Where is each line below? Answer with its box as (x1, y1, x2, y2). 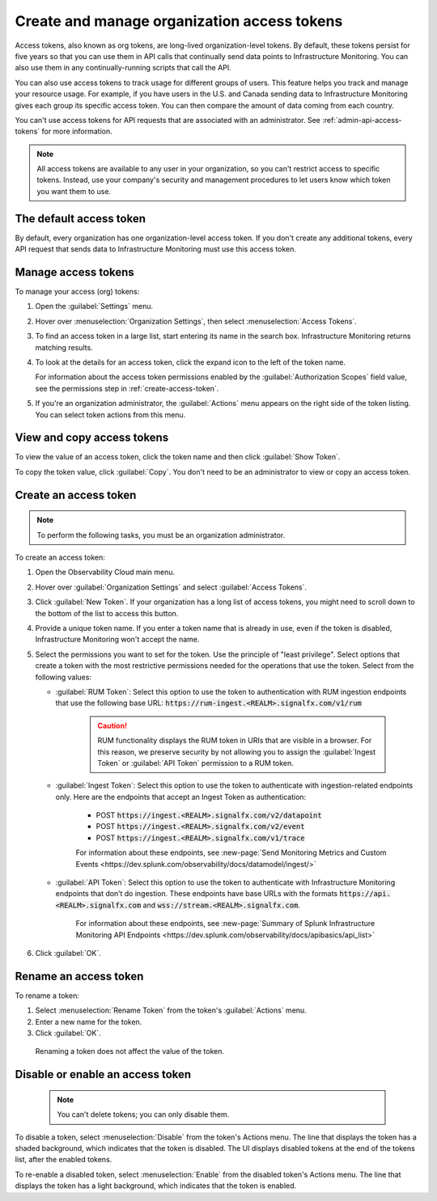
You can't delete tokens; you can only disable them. (57, 1110, 230, 1119)
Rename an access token (15, 969, 144, 983)
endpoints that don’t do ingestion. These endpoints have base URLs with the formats (55, 889, 338, 899)
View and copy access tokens (15, 431, 169, 445)
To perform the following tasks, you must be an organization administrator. (36, 530, 286, 539)
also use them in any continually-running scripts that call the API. (15, 63, 232, 73)
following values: (35, 672, 92, 682)
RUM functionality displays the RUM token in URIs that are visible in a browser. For (97, 736, 372, 746)
